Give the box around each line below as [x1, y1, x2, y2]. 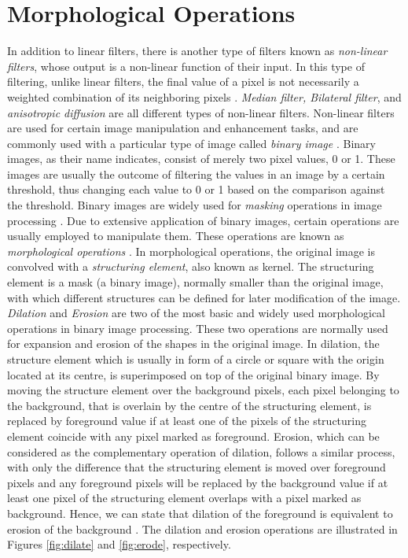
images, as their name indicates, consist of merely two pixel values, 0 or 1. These [7, 150, 395, 167]
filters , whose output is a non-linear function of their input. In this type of [7, 57, 365, 74]
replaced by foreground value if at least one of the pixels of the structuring [7, 412, 367, 429]
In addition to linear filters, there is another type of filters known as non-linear [7, 42, 388, 59]
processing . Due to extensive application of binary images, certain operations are [7, 212, 399, 228]
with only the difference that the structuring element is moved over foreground [7, 459, 386, 475]
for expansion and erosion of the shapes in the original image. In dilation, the [7, 335, 380, 352]
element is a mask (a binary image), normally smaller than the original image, [7, 274, 384, 290]
